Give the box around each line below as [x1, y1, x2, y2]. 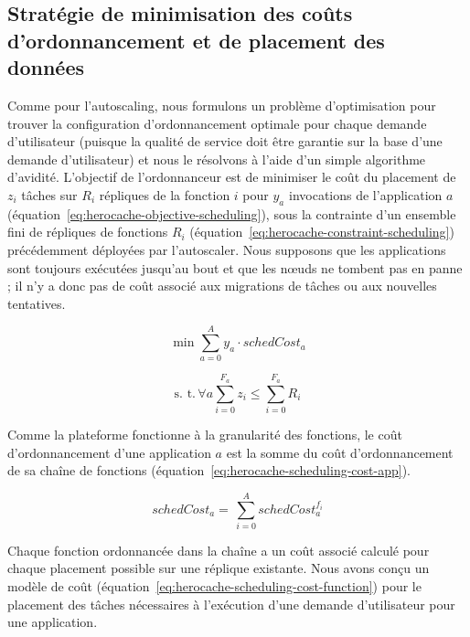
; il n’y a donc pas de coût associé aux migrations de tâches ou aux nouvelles [7, 276, 437, 295]
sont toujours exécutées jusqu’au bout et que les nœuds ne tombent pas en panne [7, 258, 463, 277]
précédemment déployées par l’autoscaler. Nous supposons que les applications [7, 239, 446, 259]
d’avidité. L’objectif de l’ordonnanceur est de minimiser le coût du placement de [7, 167, 456, 186]
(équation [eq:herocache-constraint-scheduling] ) [189, 222, 454, 241]
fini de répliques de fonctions [7, 222, 168, 241]
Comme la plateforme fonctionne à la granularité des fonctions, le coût [7, 424, 402, 443]
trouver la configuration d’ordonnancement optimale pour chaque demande [7, 113, 427, 133]
